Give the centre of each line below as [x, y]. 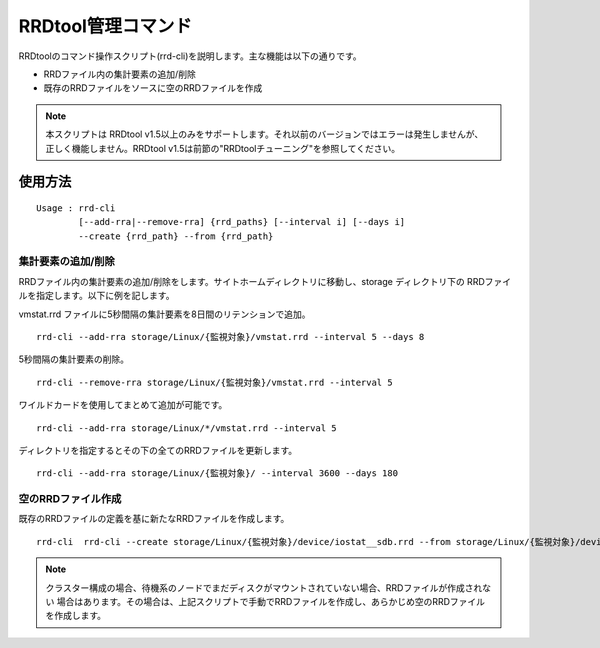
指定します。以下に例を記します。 [105, 296]
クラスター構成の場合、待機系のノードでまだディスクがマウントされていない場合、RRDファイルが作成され [264, 587]
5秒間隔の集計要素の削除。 [74, 359]
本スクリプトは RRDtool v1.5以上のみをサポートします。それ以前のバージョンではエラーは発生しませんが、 [264, 134]
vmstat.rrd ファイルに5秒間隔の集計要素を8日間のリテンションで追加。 [164, 314]
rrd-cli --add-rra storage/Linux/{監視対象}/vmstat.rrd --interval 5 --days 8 [230, 336]
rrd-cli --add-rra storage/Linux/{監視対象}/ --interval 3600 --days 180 [217, 473]
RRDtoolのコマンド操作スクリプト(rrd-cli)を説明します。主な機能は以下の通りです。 [190, 56]
